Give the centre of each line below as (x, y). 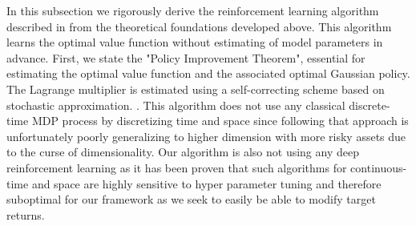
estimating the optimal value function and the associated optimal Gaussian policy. (208, 73)
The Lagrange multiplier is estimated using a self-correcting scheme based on (196, 89)
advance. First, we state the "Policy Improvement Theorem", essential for (186, 57)
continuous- (379, 167)
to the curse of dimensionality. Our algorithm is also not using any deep (183, 152)
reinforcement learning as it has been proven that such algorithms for (177, 167)
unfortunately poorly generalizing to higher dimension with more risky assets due (206, 136)
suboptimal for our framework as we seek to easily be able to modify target (191, 199)
